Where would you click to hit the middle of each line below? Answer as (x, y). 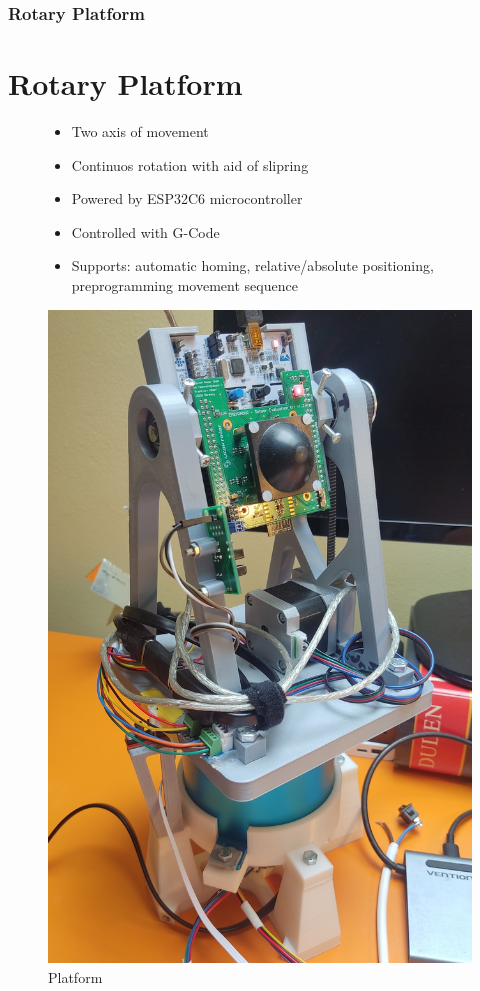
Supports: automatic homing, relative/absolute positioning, (252, 265)
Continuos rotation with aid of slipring (190, 164)
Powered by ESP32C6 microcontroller (187, 198)
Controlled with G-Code (145, 231)
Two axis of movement (140, 130)
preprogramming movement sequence (184, 284)
